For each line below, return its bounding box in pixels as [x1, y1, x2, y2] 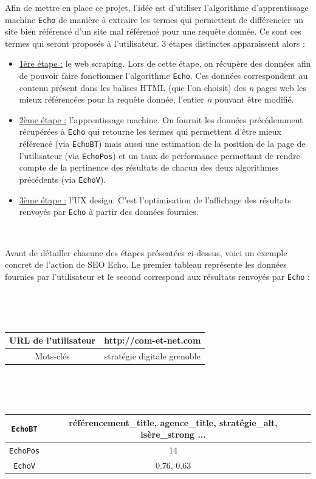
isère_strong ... [140, 428, 206, 441]
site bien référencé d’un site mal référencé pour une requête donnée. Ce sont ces [5, 25, 301, 38]
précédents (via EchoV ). [19, 173, 106, 186]
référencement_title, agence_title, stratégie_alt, [69, 416, 278, 429]
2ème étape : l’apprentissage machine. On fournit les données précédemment [19, 113, 303, 126]
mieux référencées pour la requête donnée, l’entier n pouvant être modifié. [19, 93, 294, 106]
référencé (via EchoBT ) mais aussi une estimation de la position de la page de [19, 137, 306, 150]
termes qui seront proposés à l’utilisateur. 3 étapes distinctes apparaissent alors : [5, 36, 305, 49]
